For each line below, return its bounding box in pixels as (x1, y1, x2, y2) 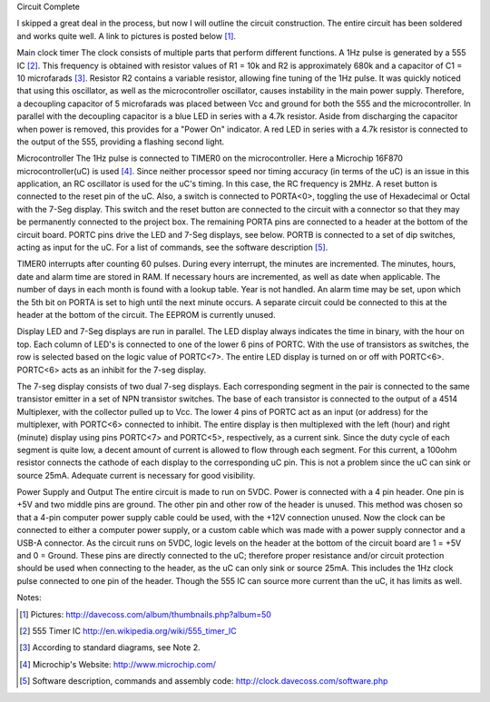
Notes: (16, 592, 42, 603)
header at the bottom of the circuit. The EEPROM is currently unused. (16, 309, 276, 320)
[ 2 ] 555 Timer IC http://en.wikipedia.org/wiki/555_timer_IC (19, 625, 238, 636)
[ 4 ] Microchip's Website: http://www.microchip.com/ (19, 658, 217, 669)
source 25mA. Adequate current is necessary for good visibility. (16, 470, 256, 480)
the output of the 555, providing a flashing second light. (16, 136, 225, 147)
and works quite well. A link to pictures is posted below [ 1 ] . (16, 30, 236, 41)
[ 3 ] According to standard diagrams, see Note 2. (19, 642, 201, 653)
